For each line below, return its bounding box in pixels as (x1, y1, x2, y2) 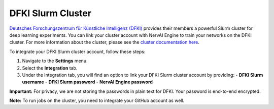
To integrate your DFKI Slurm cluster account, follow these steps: (9, 48, 146, 54)
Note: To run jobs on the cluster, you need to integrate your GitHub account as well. (9, 97, 185, 103)
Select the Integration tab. (22, 65, 78, 71)
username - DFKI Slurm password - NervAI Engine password (22, 79, 153, 85)
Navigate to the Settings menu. (22, 58, 88, 64)
